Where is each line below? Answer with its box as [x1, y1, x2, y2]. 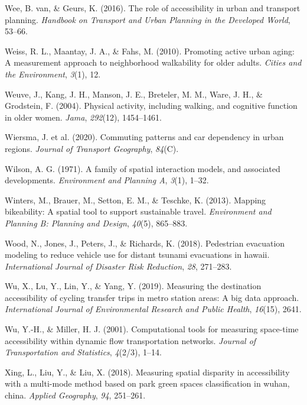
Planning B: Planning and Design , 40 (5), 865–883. [5, 216, 188, 229]
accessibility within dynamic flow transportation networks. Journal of [5, 334, 256, 346]
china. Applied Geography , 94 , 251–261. [5, 389, 146, 401]
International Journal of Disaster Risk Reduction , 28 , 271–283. [5, 260, 232, 272]
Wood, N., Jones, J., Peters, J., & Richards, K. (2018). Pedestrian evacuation [5, 236, 285, 249]
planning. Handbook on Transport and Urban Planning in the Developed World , [5, 13, 290, 25]
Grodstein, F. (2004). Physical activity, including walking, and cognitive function [5, 99, 298, 112]
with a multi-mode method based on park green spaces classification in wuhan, [5, 377, 290, 390]
